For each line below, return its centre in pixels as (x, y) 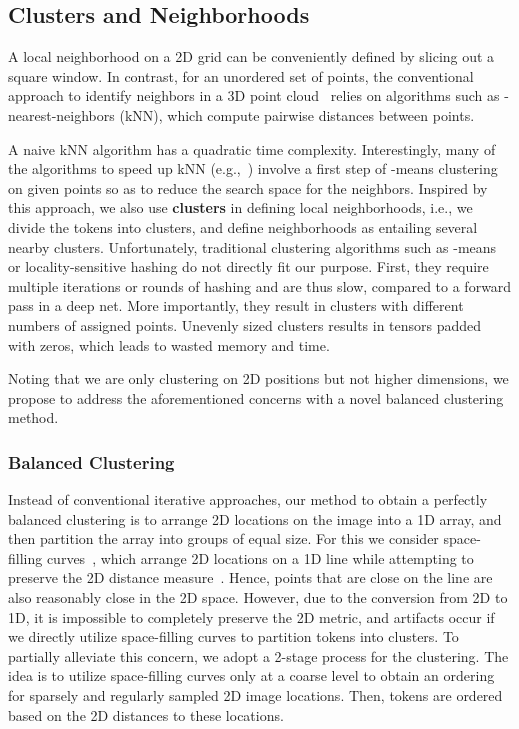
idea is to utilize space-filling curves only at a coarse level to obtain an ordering (251, 675)
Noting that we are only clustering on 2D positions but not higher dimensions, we (258, 378)
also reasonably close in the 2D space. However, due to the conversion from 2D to (258, 597)
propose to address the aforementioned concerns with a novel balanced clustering (256, 397)
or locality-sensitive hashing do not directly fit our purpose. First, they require (248, 266)
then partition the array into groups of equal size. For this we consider (223, 538)
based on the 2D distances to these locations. (146, 714)
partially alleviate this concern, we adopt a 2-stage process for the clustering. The (258, 655)
